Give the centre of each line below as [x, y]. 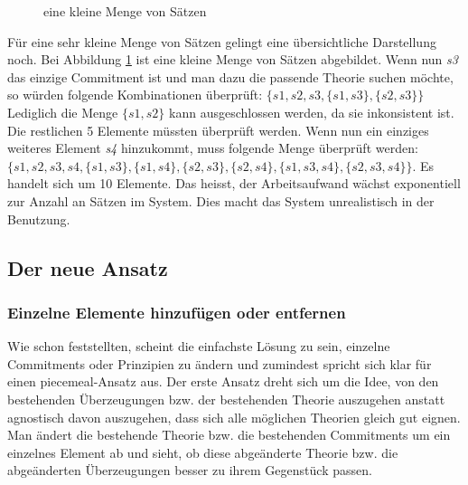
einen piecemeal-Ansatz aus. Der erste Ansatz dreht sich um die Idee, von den [223, 381]
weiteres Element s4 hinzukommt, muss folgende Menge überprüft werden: [213, 148]
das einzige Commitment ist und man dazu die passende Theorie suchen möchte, [230, 76]
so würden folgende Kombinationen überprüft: [135, 95]
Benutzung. [39, 219]
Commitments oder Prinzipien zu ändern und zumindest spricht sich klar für [220, 363]
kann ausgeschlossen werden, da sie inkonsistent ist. [312, 112]
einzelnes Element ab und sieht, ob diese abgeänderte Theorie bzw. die [203, 452]
